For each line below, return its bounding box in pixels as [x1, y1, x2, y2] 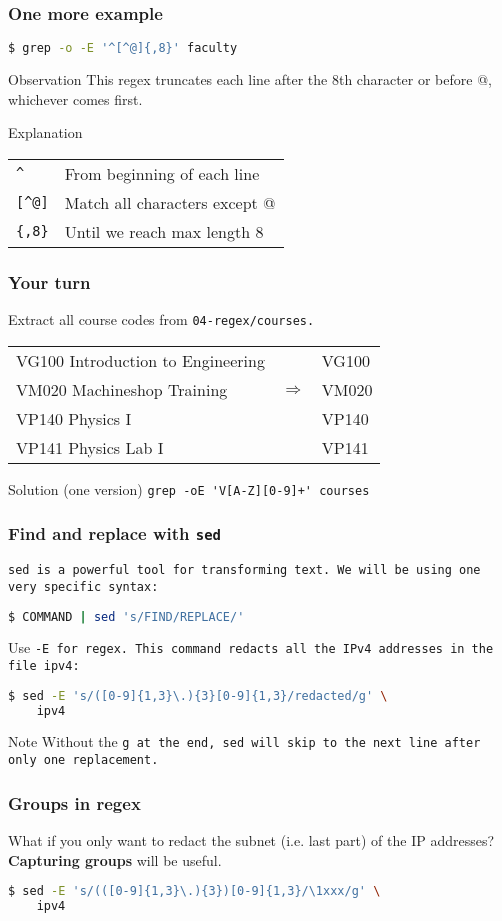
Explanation [8, 122, 83, 143]
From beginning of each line [64, 161, 260, 185]
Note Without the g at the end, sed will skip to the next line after [8, 731, 481, 752]
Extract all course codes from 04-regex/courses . [8, 309, 315, 330]
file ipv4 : [8, 659, 80, 674]
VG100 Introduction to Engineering [16, 348, 265, 372]
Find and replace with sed [8, 521, 221, 546]
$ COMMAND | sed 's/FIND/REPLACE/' [8, 609, 245, 624]
